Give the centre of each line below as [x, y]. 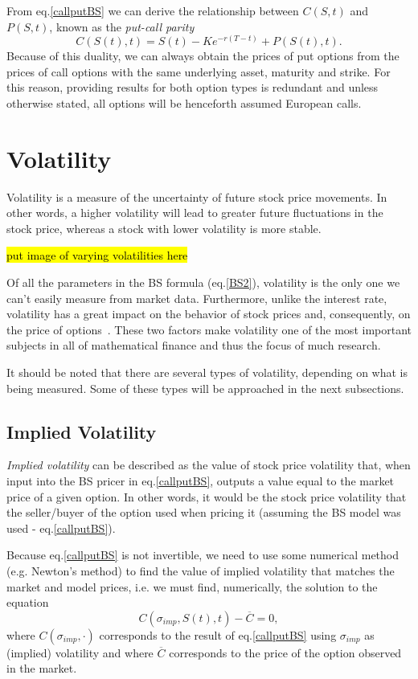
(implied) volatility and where [80, 652]
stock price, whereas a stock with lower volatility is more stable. [164, 228]
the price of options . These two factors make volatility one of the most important [209, 329]
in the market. [42, 668]
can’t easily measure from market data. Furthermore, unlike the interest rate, [197, 298]
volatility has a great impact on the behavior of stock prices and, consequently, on [209, 314]
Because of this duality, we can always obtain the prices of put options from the [203, 56]
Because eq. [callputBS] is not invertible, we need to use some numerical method [203, 555]
